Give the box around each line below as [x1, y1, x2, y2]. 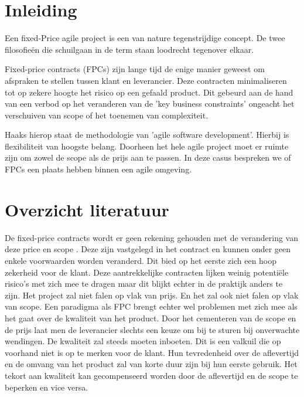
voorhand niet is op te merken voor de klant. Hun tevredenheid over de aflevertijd [5, 346, 299, 358]
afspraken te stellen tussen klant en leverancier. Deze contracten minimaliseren [5, 74, 287, 86]
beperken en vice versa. [5, 381, 88, 393]
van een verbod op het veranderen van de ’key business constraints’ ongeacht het [5, 97, 295, 110]
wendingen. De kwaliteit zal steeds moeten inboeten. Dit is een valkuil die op [5, 335, 281, 347]
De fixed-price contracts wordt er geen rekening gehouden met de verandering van [5, 231, 299, 243]
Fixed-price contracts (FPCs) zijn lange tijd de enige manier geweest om [5, 63, 265, 75]
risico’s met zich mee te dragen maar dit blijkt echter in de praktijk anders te [5, 277, 283, 290]
